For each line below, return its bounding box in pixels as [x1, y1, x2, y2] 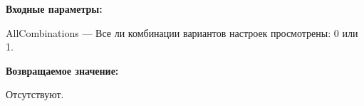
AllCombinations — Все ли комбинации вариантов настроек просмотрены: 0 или [6, 25, 358, 40]
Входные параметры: [6, 1, 103, 16]
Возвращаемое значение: [6, 63, 119, 78]
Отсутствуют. [6, 87, 64, 102]
